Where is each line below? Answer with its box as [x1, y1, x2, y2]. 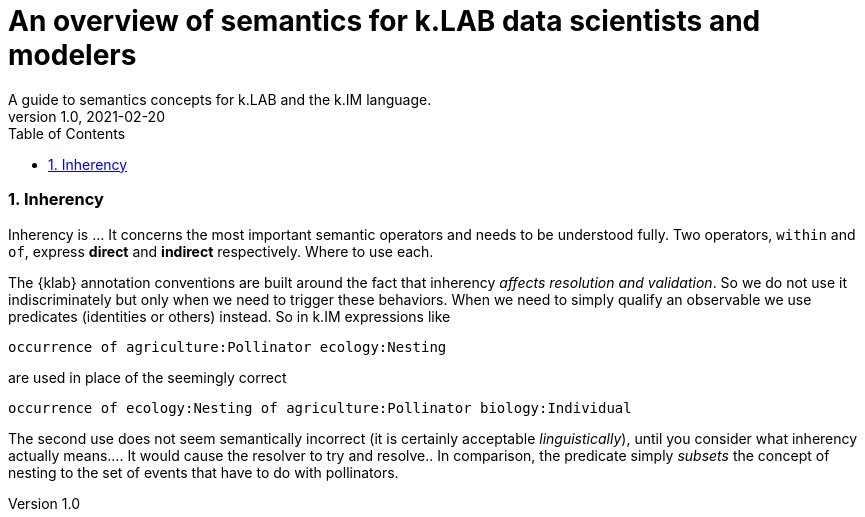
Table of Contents [8, 124, 126, 142]
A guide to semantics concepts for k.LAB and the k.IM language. [8, 90, 432, 108]
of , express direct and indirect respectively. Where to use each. [8, 242, 434, 260]
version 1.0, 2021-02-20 [8, 107, 165, 125]
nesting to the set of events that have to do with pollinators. [8, 463, 399, 481]
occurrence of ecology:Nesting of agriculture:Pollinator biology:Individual [8, 399, 632, 416]
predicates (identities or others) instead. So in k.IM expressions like [8, 307, 451, 325]
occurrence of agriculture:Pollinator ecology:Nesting [8, 338, 447, 355]
